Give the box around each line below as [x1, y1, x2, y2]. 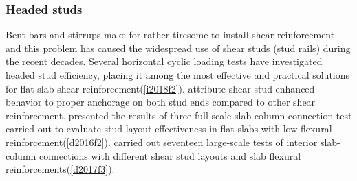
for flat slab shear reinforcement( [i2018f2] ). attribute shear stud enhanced [6, 81, 315, 95]
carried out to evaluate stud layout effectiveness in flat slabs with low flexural [6, 121, 332, 136]
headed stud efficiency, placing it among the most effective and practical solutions [6, 68, 350, 82]
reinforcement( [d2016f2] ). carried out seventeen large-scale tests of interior [6, 134, 318, 149]
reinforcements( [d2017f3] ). [6, 162, 115, 176]
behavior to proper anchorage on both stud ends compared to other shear [6, 95, 316, 109]
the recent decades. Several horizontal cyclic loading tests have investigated [6, 54, 323, 69]
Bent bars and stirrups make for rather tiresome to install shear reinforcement [6, 27, 335, 42]
